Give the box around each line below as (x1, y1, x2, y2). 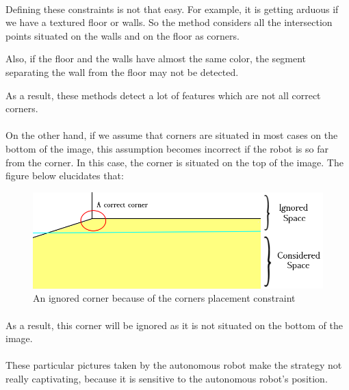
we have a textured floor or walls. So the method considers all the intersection (5, 15, 333, 29)
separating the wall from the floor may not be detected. (5, 64, 239, 79)
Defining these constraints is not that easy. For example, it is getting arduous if (5, 1, 339, 16)
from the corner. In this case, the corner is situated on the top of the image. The (5, 155, 344, 169)
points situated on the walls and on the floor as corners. (5, 28, 240, 42)
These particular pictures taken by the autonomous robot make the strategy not (5, 358, 342, 372)
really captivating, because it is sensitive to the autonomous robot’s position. (5, 372, 328, 386)
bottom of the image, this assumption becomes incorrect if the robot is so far (5, 141, 328, 155)
